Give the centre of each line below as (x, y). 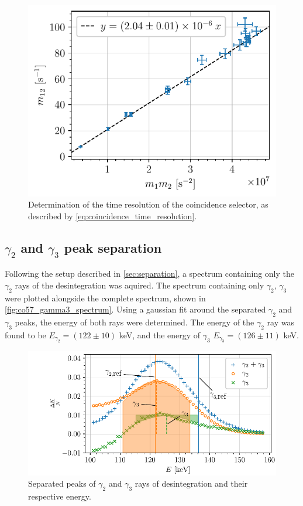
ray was (280, 322)
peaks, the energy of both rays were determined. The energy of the (135, 322)
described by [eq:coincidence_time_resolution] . (113, 215)
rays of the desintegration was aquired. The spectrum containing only (140, 285)
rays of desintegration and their (191, 483)
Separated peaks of (62, 483)
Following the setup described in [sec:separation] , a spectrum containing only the (150, 274)
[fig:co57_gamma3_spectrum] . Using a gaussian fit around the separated (135, 309)
